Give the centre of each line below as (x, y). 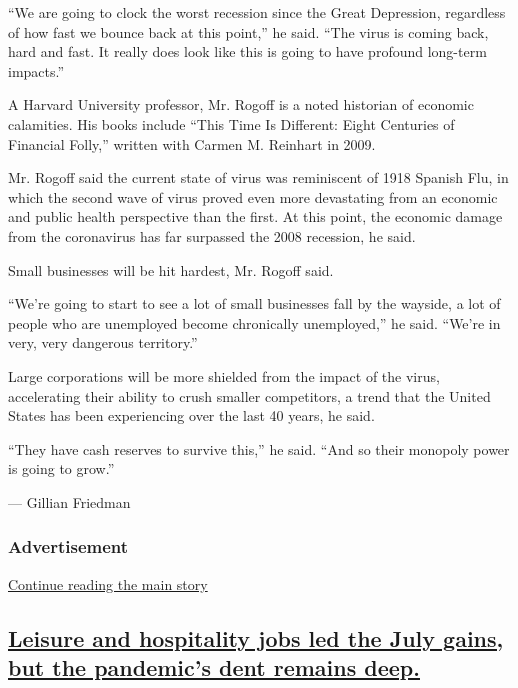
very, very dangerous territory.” (103, 342)
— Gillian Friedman (69, 501)
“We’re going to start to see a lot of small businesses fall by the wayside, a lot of (254, 303)
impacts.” (36, 70)
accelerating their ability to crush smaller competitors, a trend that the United (249, 395)
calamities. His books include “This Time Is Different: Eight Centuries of (231, 123)
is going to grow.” (61, 468)
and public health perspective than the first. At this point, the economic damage (255, 216)
